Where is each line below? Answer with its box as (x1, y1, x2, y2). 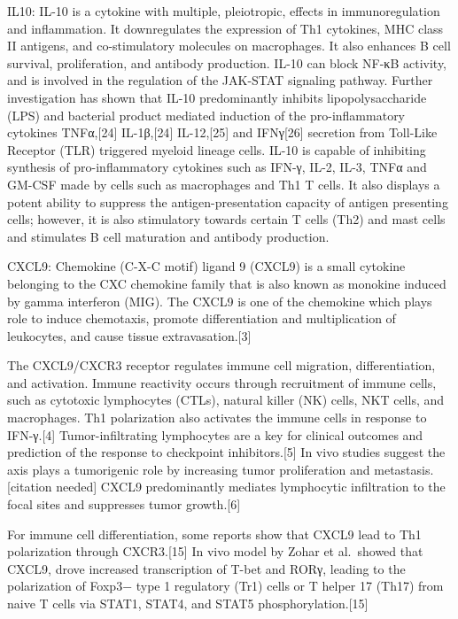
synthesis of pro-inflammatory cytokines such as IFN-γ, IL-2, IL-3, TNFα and (7, 158, 427, 176)
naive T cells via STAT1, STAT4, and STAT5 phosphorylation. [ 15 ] (7, 594, 369, 612)
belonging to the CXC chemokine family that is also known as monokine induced (7, 274, 446, 292)
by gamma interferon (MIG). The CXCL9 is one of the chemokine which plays (7, 291, 432, 310)
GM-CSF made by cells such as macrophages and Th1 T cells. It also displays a (7, 174, 440, 193)
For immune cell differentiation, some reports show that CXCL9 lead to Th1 (7, 524, 422, 543)
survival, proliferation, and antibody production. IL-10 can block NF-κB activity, (7, 53, 447, 72)
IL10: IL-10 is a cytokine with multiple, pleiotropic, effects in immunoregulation (7, 2, 440, 19)
